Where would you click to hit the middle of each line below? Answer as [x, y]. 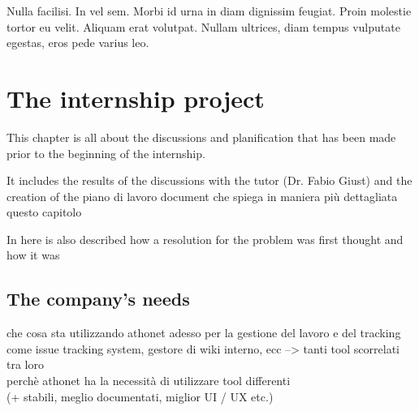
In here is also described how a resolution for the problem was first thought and [205, 239]
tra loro [25, 364]
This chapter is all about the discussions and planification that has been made [201, 137]
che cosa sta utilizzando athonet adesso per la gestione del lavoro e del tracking [204, 333]
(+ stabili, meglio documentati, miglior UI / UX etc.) [140, 396]
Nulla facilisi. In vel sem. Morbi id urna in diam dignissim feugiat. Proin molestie [209, 11]
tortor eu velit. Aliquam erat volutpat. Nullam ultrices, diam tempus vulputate [203, 26]
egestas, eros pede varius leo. [78, 43]
